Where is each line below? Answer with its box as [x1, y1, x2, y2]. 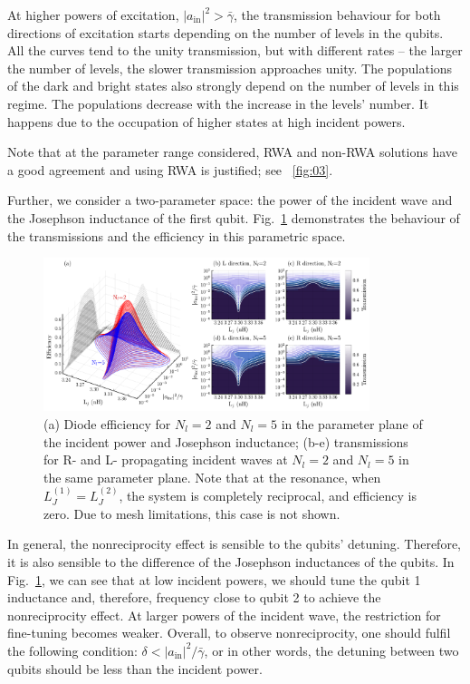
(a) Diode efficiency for [43, 415, 171, 433]
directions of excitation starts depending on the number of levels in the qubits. [7, 23, 444, 42]
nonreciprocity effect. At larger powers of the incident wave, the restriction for [7, 605, 441, 624]
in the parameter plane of [281, 415, 423, 433]
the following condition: [7, 640, 138, 660]
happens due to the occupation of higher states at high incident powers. [7, 112, 406, 131]
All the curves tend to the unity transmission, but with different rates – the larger [7, 41, 463, 60]
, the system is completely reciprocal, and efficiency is [119, 486, 417, 505]
